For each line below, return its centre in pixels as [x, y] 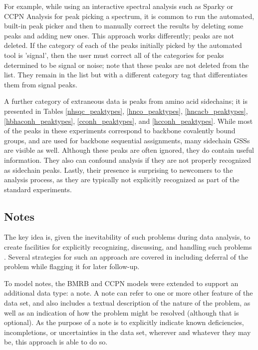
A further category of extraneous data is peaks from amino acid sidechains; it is [126, 101]
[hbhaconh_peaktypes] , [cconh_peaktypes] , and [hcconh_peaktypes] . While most [129, 121]
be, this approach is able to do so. [56, 342]
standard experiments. [38, 189]
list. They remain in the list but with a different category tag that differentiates [126, 75]
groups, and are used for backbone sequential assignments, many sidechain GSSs [127, 140]
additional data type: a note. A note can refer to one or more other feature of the [129, 293]
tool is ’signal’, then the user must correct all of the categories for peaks [114, 55]
